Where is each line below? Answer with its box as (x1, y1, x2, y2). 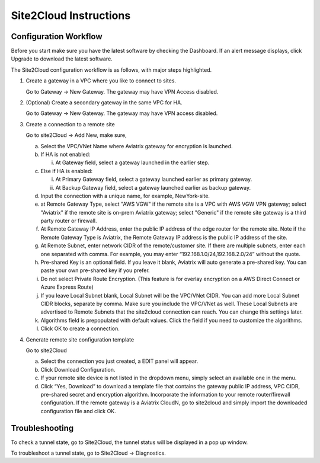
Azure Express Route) (40, 283, 94, 290)
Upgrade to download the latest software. (11, 55, 113, 62)
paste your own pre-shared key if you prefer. (40, 267, 151, 274)
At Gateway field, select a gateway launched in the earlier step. (55, 159, 210, 166)
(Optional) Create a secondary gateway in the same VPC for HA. (25, 99, 183, 106)
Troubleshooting (11, 423, 74, 433)
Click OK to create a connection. (40, 325, 120, 332)
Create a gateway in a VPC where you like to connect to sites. (25, 77, 177, 84)
